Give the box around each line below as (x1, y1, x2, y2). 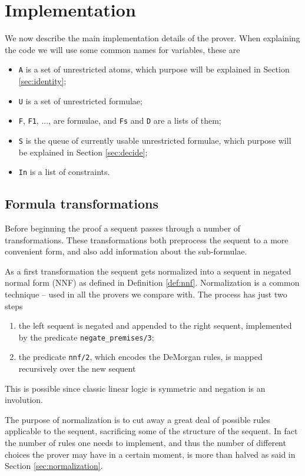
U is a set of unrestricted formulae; (18, 94, 142, 107)
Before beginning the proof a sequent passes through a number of (5, 222, 241, 234)
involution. (5, 394, 43, 406)
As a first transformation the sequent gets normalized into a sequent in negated (5, 265, 291, 277)
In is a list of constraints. (18, 166, 110, 178)
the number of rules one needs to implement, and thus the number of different (5, 437, 286, 449)
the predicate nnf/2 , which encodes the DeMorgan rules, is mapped (18, 351, 263, 363)
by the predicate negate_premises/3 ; (18, 330, 154, 343)
